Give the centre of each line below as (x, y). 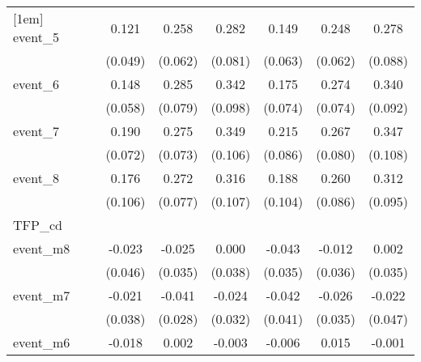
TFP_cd (38, 225)
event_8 (36, 178)
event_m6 (42, 342)
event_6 (36, 84)
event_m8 (42, 248)
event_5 (36, 37)
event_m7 (42, 295)
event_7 (36, 131)
